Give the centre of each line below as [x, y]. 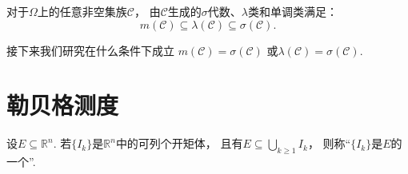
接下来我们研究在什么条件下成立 [90, 50]
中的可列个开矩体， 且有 [179, 143]
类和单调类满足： [292, 11]
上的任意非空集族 [82, 11]
